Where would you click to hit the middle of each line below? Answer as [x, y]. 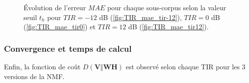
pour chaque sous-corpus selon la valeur [167, 7]
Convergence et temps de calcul [68, 48]
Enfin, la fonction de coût [42, 66]
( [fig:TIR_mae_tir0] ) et [60, 27]
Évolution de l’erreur [55, 7]
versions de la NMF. [34, 76]
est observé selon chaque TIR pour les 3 [186, 66]
